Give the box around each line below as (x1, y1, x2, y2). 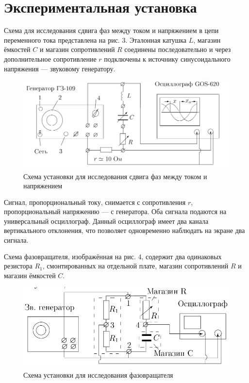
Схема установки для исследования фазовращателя (23, 369, 173, 380)
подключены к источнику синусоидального (104, 53, 231, 64)
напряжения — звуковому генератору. (4, 63, 116, 73)
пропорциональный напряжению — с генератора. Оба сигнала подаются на (4, 206, 227, 216)
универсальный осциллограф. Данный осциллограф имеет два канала (4, 216, 209, 226)
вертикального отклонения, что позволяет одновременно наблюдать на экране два (4, 225, 245, 235)
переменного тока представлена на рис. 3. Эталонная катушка (4, 34, 187, 45)
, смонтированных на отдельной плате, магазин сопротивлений (42, 261, 229, 271)
